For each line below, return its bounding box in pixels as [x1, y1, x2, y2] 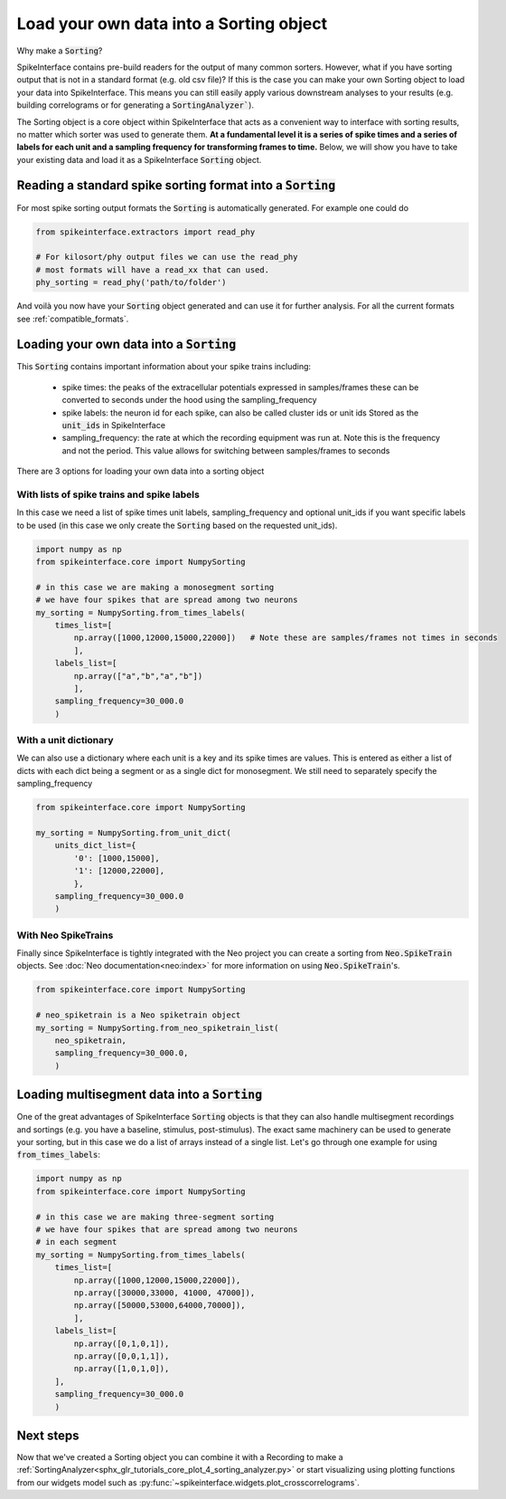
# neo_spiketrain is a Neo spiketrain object [35, 1010, 241, 1020]
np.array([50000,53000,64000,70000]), [73, 1300, 246, 1311]
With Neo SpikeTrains [16, 929, 114, 941]
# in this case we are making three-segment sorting [35, 1211, 275, 1222]
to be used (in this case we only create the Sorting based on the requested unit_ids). [16, 520, 338, 530]
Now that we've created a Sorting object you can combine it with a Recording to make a [16, 1452, 343, 1462]
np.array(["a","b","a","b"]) [73, 671, 203, 681]
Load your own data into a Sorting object [16, 14, 328, 33]
